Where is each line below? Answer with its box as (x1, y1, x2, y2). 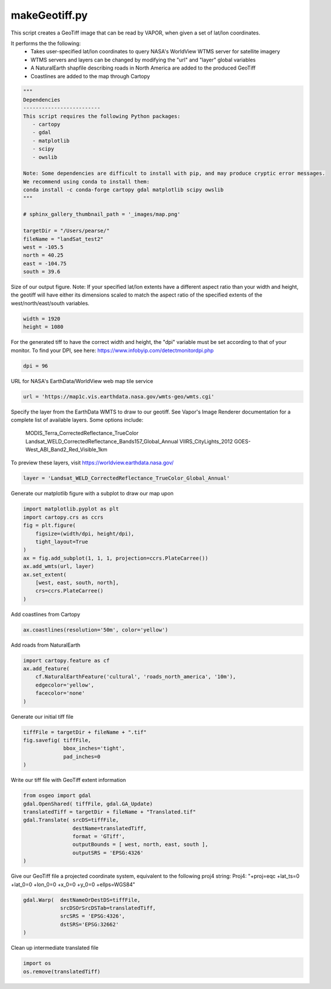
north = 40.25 (23, 252, 64, 259)
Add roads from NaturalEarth (11, 641, 81, 649)
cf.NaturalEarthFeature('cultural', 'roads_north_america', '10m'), (35, 673, 236, 680)
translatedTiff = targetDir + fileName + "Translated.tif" (23, 808, 196, 815)
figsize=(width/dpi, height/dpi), (35, 530, 135, 537)
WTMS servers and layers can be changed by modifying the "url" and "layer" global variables (30, 56, 256, 63)
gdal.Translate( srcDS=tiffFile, (23, 816, 119, 823)
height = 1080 (23, 323, 64, 330)
